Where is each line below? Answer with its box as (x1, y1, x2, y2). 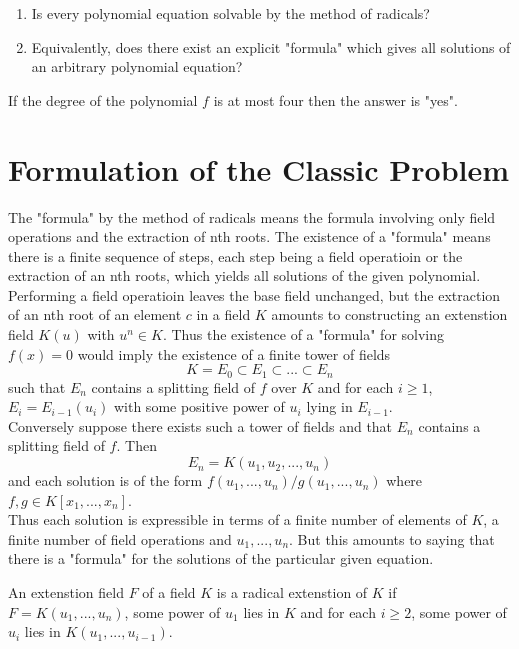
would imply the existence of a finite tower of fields (77, 343, 391, 364)
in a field (196, 304, 251, 325)
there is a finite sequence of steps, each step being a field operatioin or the (8, 245, 463, 266)
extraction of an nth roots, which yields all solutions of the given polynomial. (8, 265, 481, 286)
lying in (306, 396, 353, 417)
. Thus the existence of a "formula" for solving (162, 324, 445, 345)
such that (8, 376, 66, 397)
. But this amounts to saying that (289, 528, 495, 549)
